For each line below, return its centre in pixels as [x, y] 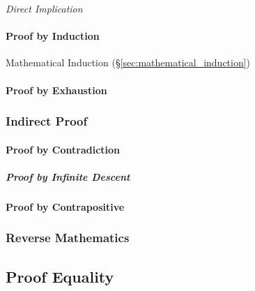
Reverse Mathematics [68, 238]
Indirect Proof [47, 121]
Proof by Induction [53, 36]
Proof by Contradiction [63, 149]
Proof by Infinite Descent [68, 176]
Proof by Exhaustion [56, 90]
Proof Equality [60, 276]
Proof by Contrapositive [65, 206]
